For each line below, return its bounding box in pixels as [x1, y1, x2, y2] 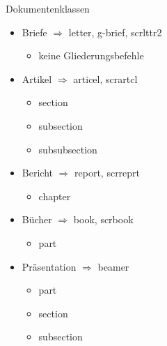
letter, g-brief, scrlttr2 [68, 24, 162, 39]
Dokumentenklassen [6, 1, 90, 15]
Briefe [22, 24, 47, 39]
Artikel [22, 71, 52, 86]
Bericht [22, 165, 53, 180]
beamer [97, 259, 129, 273]
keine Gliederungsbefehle [38, 48, 144, 63]
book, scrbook [73, 212, 134, 227]
